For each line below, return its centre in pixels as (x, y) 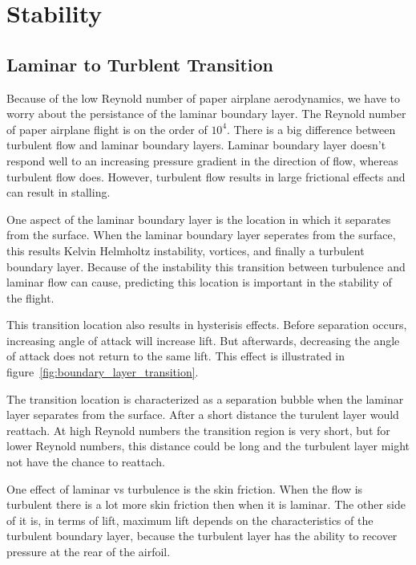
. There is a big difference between (311, 129)
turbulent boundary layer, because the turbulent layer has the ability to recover (202, 536)
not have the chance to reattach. (86, 462)
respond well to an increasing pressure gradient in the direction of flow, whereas (202, 160)
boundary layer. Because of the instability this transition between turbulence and (206, 266)
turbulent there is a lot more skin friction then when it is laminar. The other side (206, 504)
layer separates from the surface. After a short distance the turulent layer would (203, 415)
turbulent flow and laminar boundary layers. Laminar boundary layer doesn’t (196, 145)
